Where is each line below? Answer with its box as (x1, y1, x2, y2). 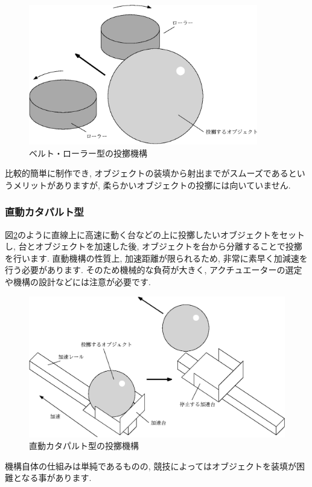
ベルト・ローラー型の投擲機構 (29, 146, 147, 159)
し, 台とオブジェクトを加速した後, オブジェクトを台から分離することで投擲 (5, 240, 302, 253)
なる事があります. (21, 471, 92, 484)
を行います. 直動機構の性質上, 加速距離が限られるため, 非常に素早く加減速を (5, 251, 308, 264)
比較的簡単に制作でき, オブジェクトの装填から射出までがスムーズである (5, 167, 288, 179)
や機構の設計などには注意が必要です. (5, 276, 151, 288)
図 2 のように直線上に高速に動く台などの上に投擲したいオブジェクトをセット (5, 228, 305, 240)
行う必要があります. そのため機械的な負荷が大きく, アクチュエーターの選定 (5, 263, 302, 276)
